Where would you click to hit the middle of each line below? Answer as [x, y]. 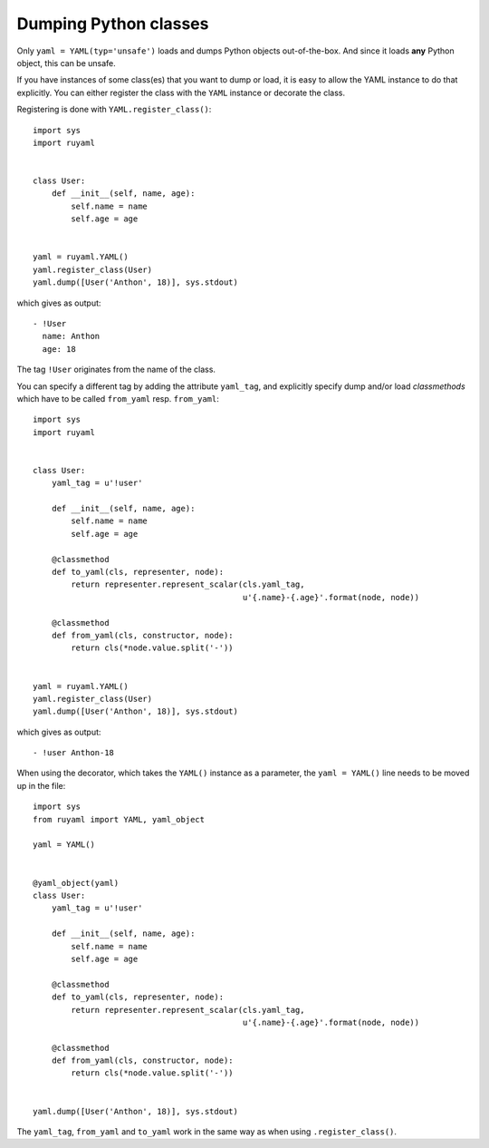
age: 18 [59, 349]
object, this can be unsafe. [67, 63]
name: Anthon [71, 336]
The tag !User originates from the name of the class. [116, 370]
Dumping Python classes [113, 24]
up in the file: [41, 785]
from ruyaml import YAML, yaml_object [119, 819]
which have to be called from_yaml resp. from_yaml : [118, 398]
